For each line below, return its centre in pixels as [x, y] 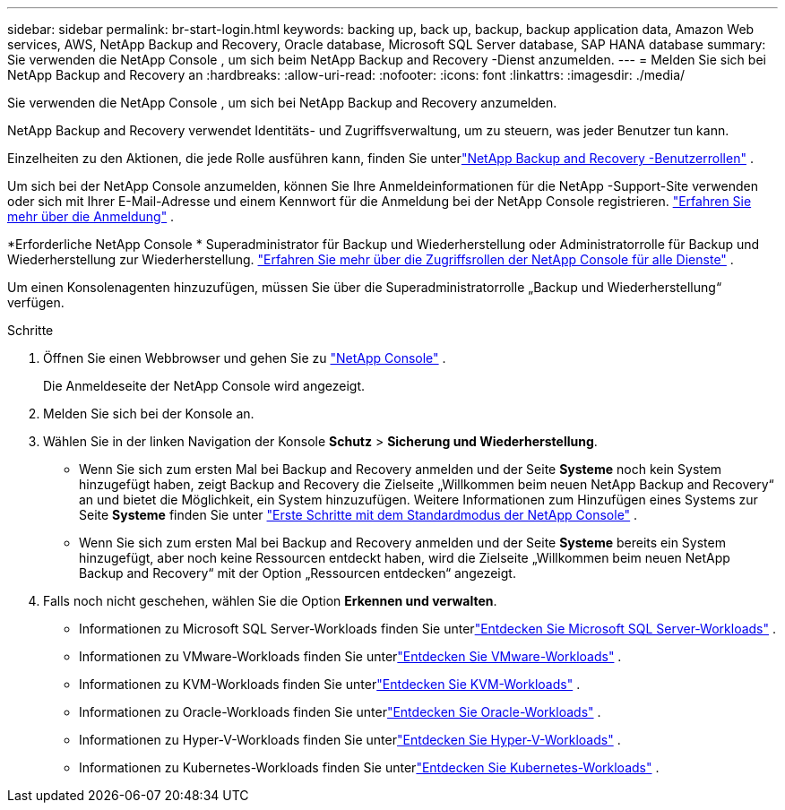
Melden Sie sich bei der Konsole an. [149, 414]
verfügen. [36, 302]
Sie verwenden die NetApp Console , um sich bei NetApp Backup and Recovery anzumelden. [282, 103]
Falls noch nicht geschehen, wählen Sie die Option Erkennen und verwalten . [270, 601]
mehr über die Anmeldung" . [91, 216]
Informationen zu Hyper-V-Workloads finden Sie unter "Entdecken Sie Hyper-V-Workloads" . [350, 740]
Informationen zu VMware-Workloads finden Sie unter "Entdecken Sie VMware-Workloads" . [350, 656]
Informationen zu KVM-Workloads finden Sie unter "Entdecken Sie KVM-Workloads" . [330, 684]
